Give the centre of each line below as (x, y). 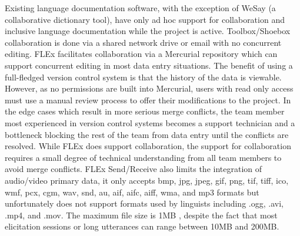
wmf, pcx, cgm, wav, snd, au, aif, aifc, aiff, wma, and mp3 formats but (132, 192)
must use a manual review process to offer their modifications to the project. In (148, 100)
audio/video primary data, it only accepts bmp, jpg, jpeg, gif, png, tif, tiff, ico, (147, 180)
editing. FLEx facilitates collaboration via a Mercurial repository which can (141, 54)
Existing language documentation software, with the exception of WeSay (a (140, 8)
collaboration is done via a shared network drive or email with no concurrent (143, 42)
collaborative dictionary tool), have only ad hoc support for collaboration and (145, 19)
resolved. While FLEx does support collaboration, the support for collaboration (148, 146)
